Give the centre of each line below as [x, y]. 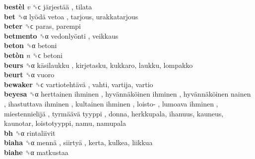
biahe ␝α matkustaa [36, 152]
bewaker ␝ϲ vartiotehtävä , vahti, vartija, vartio [79, 84]
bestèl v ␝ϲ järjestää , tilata [48, 6]
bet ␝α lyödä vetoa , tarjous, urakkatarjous [71, 16]
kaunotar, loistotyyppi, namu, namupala [65, 123]
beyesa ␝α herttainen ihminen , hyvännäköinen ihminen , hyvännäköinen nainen [127, 94]
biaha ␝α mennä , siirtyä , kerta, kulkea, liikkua [78, 142]
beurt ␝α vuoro [29, 75]
